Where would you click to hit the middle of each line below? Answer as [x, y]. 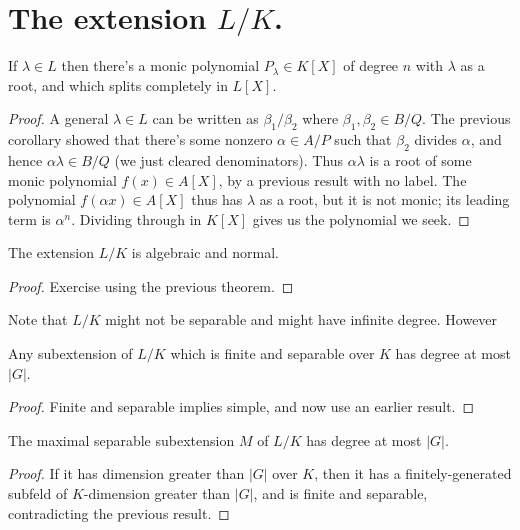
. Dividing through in [136, 218]
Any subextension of [70, 353]
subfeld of [38, 493]
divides [435, 139]
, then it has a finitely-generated [413, 473]
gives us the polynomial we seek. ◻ [361, 218]
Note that [38, 319]
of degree [371, 65]
